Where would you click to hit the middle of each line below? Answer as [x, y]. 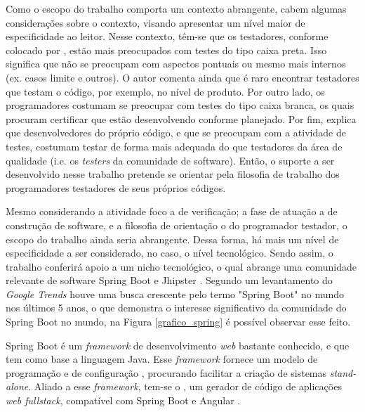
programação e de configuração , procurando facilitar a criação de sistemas [166, 372]
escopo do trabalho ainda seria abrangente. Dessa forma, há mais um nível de [172, 239]
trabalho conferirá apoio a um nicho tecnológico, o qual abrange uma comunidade [181, 266]
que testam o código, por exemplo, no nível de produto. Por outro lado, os [165, 91]
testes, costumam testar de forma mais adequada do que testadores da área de [174, 146]
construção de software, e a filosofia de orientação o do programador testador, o [177, 225]
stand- [343, 372]
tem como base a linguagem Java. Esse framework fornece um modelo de [162, 359]
